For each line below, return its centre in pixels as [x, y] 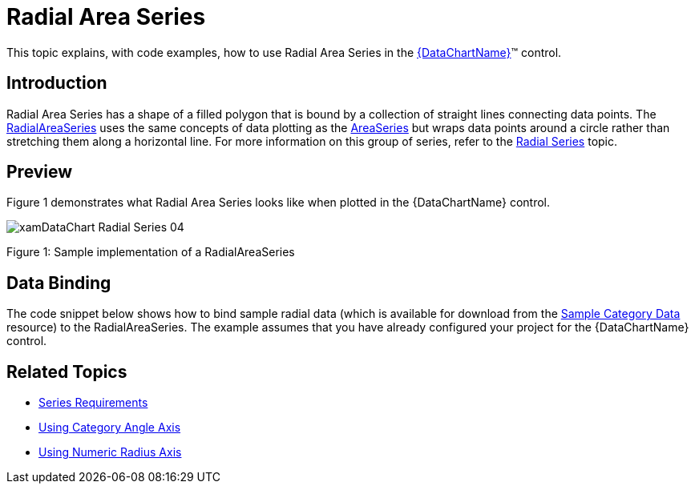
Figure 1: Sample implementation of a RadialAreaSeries [151, 252]
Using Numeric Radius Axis [110, 452]
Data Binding [59, 283]
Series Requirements [93, 403]
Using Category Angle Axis [110, 428]
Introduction [57, 83]
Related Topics [67, 372]
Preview [40, 172]
